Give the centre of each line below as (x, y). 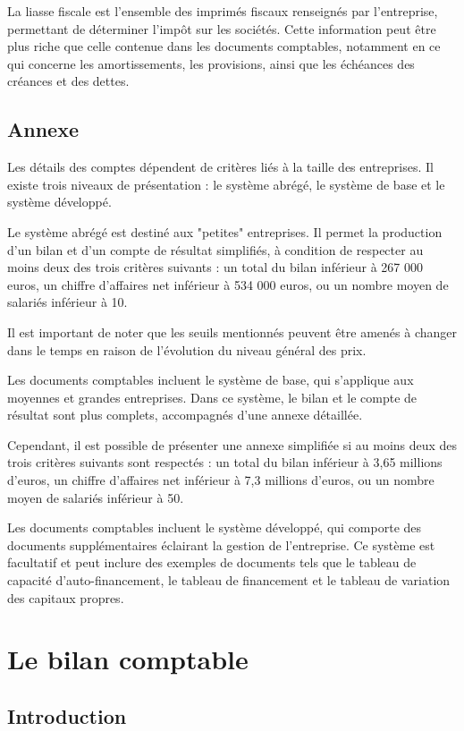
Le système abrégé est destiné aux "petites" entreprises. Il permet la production (225, 231)
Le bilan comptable (128, 659)
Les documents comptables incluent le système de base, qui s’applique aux (211, 380)
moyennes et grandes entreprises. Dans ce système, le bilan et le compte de (212, 397)
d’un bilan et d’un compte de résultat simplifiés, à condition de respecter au (215, 249)
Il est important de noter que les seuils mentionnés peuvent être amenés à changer (232, 331)
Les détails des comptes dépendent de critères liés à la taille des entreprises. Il (220, 167)
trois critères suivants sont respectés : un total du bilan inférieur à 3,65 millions (225, 462)
